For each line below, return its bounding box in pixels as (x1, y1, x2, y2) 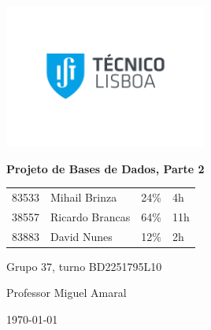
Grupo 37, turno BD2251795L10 (6, 258, 162, 274)
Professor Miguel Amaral (6, 284, 127, 301)
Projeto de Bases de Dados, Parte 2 (6, 160, 205, 176)
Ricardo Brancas (50, 208, 131, 224)
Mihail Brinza (50, 189, 117, 206)
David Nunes (50, 228, 113, 244)
